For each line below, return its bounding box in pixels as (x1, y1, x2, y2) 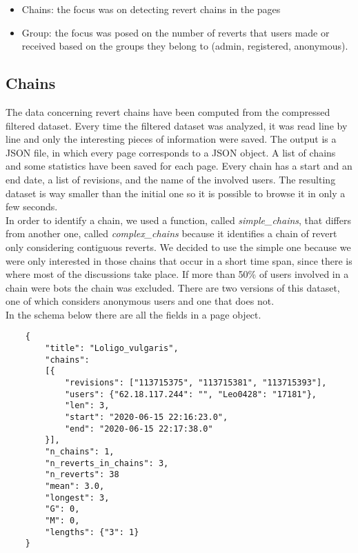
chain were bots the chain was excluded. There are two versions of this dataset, (6, 280, 340, 294)
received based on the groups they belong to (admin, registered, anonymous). (21, 39, 348, 53)
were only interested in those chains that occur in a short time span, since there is (6, 253, 352, 268)
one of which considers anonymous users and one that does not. (6, 294, 275, 308)
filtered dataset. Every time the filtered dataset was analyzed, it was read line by (6, 118, 348, 132)
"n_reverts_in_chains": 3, (45, 458, 169, 468)
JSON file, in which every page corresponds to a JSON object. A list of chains (6, 145, 336, 159)
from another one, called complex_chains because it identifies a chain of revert (6, 226, 337, 241)
